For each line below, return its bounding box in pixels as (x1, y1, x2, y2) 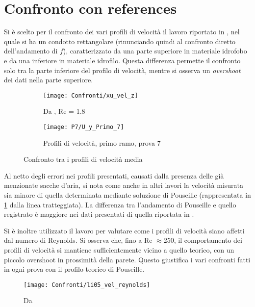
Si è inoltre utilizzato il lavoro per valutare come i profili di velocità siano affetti (4, 225, 245, 235)
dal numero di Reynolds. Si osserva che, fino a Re (4, 235, 153, 245)
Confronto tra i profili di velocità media (24, 154, 143, 164)
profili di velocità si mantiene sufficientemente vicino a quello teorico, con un (4, 244, 234, 255)
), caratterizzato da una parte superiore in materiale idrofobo (63, 46, 247, 56)
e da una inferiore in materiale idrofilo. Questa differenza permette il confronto (4, 55, 241, 65)
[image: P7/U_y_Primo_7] (43, 123, 124, 130)
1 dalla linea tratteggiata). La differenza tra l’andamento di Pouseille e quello (4, 199, 236, 209)
